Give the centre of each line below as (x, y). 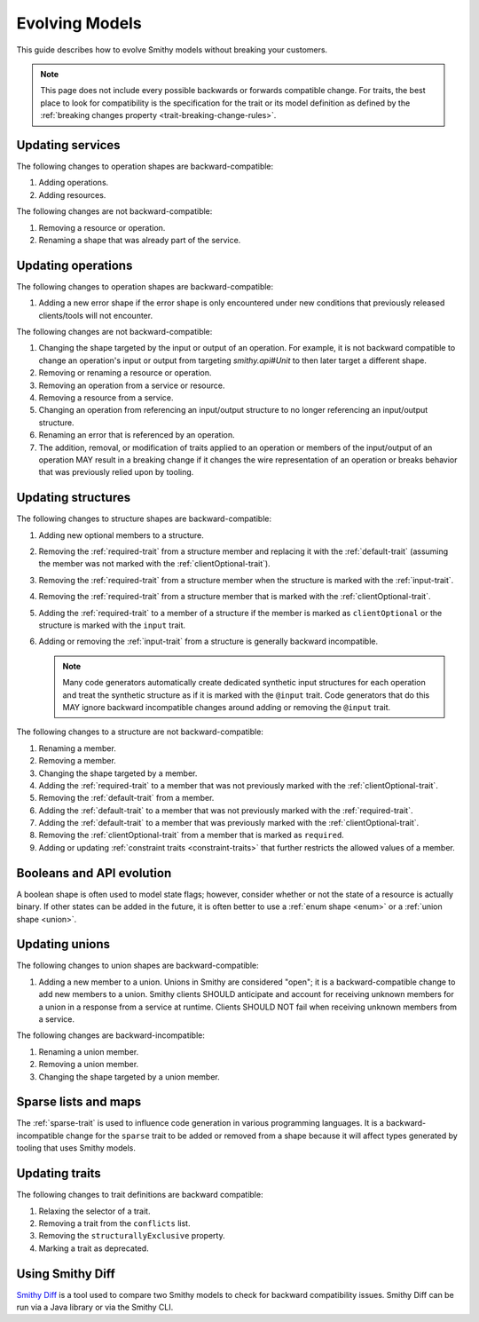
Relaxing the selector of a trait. (94, 1211)
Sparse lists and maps (79, 1102)
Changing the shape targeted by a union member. (130, 1077)
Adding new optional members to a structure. (121, 535)
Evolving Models (79, 23)
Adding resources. (72, 194)
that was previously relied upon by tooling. (116, 472)
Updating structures (74, 498)
